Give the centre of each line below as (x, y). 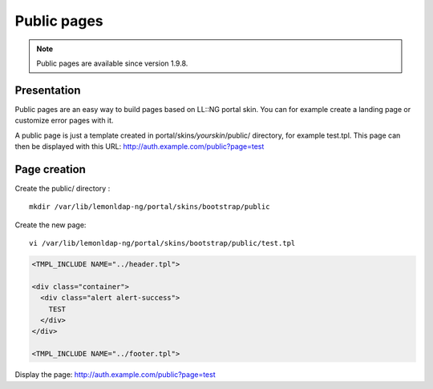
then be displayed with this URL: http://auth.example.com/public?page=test (140, 146)
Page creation (50, 169)
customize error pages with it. (64, 121)
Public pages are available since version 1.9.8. (112, 63)
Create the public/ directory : (63, 188)
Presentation (48, 90)
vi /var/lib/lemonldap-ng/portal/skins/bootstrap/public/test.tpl (162, 243)
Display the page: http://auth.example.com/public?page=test (115, 375)
